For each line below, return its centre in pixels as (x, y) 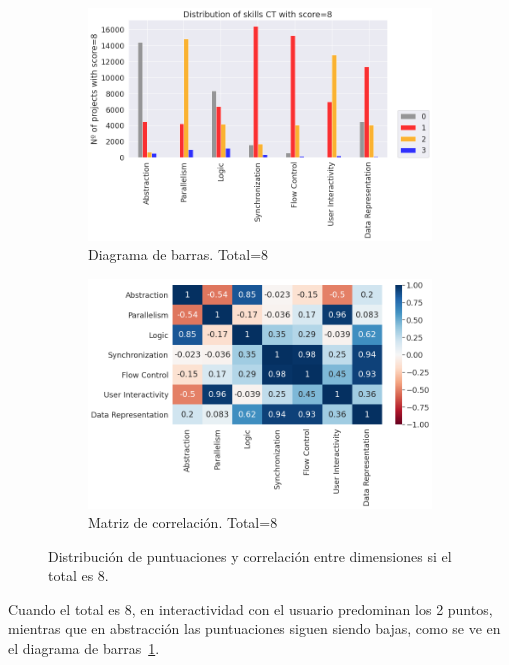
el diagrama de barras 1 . (84, 648)
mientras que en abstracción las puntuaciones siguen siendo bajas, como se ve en (254, 628)
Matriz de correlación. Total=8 (183, 522)
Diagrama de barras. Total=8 (178, 254)
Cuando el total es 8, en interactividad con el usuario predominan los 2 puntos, (250, 608)
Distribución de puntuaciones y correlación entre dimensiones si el (250, 555)
